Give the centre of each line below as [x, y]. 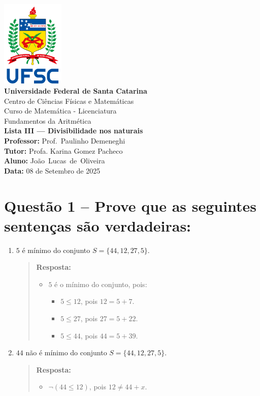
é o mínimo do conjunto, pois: [101, 284]
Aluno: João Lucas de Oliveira [55, 161]
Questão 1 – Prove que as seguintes [131, 205]
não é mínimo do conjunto [66, 352]
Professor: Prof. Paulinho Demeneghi [65, 141]
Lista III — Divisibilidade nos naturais [74, 131]
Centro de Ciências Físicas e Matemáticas [69, 101]
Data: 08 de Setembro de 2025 [52, 170]
